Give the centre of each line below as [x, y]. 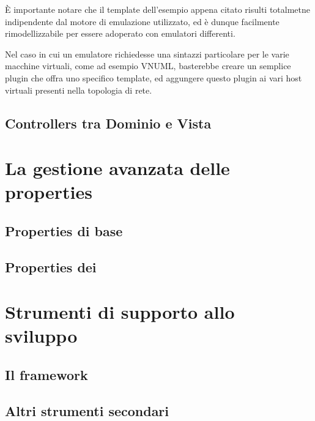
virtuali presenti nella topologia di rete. [79, 90]
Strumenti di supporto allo [120, 312]
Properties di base [64, 230]
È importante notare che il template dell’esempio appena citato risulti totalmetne [158, 9]
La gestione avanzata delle [117, 168]
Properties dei [51, 266]
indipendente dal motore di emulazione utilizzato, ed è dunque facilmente [142, 21]
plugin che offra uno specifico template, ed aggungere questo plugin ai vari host [154, 77]
